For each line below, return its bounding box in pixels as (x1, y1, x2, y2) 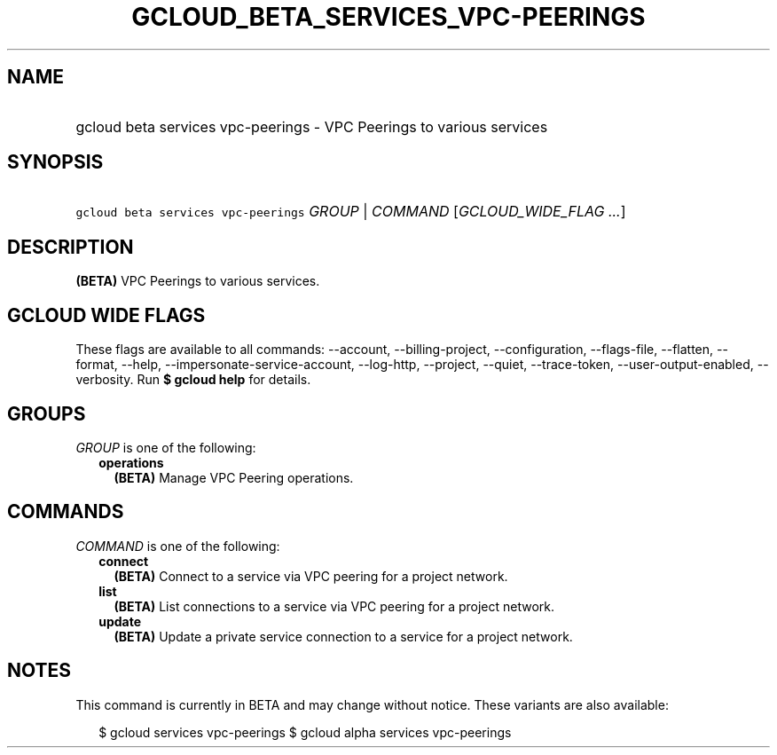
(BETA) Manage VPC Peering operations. (114, 469, 354, 485)
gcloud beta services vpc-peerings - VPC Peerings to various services (75, 117, 548, 136)
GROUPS (7, 402, 86, 425)
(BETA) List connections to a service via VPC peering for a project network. (114, 598, 555, 614)
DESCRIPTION (7, 235, 134, 258)
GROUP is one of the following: (75, 439, 256, 455)
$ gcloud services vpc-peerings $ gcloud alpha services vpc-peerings (98, 724, 512, 740)
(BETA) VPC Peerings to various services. (75, 273, 320, 289)
